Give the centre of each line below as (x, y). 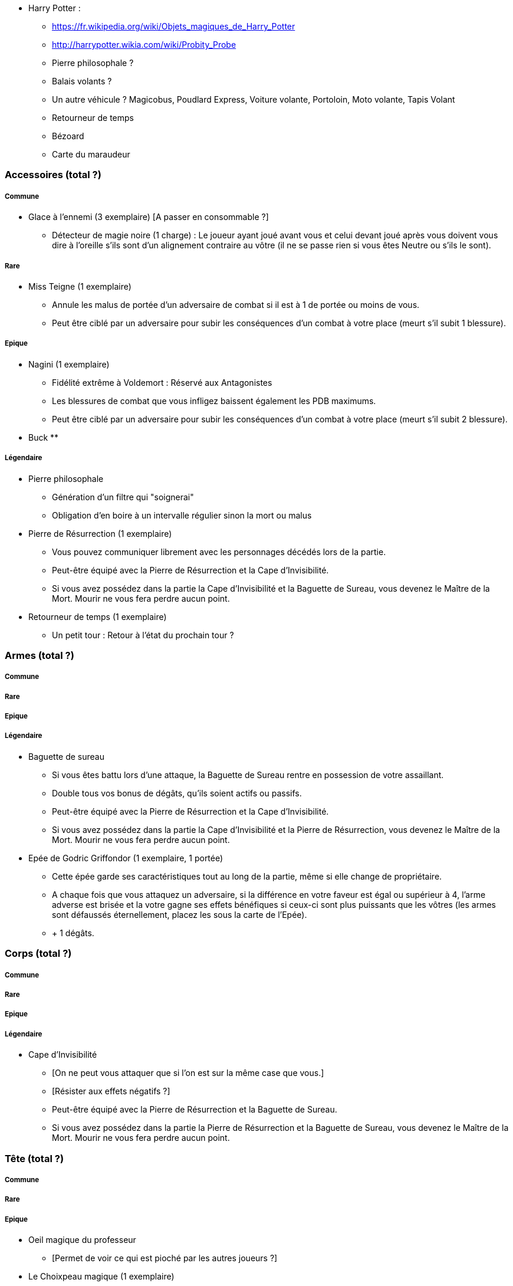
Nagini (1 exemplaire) (69, 364)
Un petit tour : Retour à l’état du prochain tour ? (143, 635)
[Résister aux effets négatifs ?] (111, 1091)
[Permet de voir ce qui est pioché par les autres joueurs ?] (165, 1258)
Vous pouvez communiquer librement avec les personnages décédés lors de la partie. (219, 552)
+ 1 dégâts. (73, 933)
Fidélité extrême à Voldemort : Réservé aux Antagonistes (162, 382)
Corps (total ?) (38, 954)
